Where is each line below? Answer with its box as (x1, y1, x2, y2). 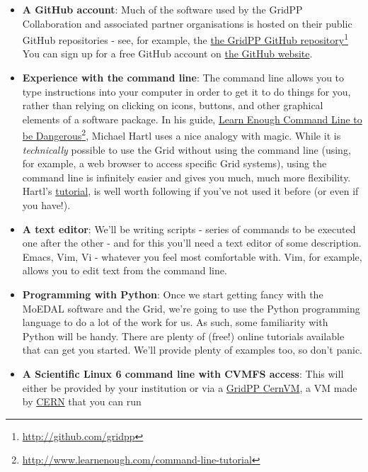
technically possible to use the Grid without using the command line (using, (22, 142, 351, 157)
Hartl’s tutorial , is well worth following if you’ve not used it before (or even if (22, 184, 359, 198)
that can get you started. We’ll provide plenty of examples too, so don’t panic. (22, 342, 363, 357)
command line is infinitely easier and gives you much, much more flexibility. (22, 169, 351, 184)
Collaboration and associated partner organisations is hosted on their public (22, 16, 352, 30)
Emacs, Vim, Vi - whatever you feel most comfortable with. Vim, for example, (22, 249, 362, 264)
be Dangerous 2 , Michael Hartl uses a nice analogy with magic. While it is (22, 126, 341, 143)
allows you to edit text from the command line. (22, 263, 227, 278)
